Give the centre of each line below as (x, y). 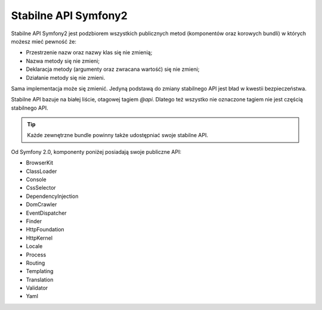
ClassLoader (41, 171)
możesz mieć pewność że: (44, 41)
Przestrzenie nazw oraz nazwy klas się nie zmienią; (89, 52)
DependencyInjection (52, 196)
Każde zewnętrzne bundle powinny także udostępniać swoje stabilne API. (118, 135)
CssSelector (41, 188)
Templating (40, 271)
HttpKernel (39, 238)
